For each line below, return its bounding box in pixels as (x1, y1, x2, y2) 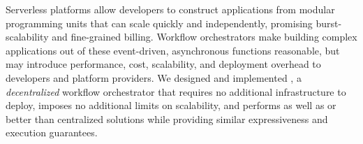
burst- (316, 15, 342, 30)
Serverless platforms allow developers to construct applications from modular (6, 2, 335, 16)
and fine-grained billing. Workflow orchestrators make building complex (52, 29, 357, 44)
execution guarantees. (6, 125, 98, 140)
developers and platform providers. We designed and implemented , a (6, 70, 302, 85)
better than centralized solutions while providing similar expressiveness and (6, 111, 328, 126)
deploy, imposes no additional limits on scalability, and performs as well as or (6, 98, 336, 113)
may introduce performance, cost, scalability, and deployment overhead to (6, 57, 321, 71)
